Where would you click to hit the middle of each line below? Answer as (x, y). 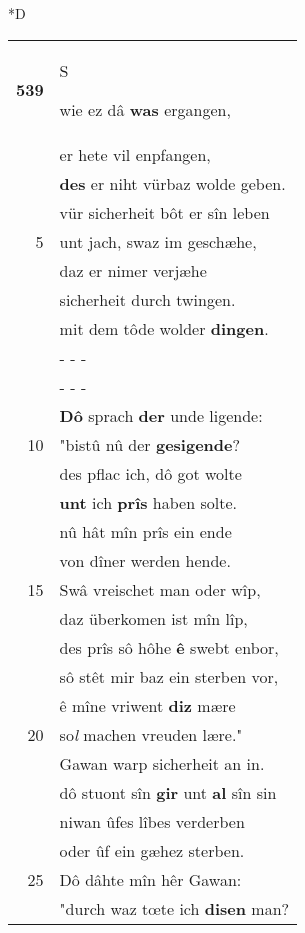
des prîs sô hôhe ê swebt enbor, (169, 647)
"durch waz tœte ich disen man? (174, 908)
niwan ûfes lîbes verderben (152, 821)
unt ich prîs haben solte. (148, 502)
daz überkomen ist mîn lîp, (153, 618)
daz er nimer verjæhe (133, 270)
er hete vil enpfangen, (135, 154)
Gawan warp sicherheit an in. (162, 763)
